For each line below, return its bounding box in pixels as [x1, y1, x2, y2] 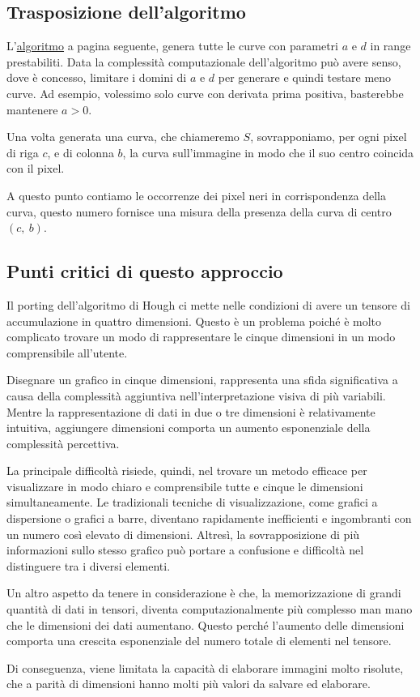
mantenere [6, 100, 58, 118]
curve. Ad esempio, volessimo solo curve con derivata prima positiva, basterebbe [6, 84, 404, 101]
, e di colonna [47, 143, 114, 160]
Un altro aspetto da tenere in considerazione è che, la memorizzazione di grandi [6, 584, 401, 601]
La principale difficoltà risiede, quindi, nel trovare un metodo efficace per [6, 462, 367, 479]
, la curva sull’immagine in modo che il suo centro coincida [122, 143, 414, 160]
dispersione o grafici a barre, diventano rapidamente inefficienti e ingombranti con [6, 510, 412, 527]
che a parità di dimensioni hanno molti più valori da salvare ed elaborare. [6, 675, 371, 692]
